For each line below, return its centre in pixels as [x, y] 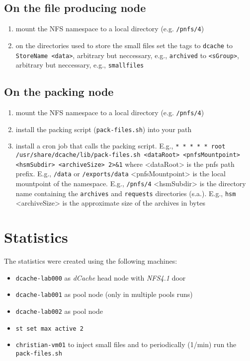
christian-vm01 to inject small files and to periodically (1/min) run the [126, 344]
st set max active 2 [49, 328]
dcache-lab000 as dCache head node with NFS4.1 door [101, 277]
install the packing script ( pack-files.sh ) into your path [104, 129]
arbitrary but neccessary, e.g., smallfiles [80, 65]
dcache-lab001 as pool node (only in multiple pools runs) [104, 294]
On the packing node [59, 92]
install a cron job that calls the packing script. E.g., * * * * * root [121, 146]
